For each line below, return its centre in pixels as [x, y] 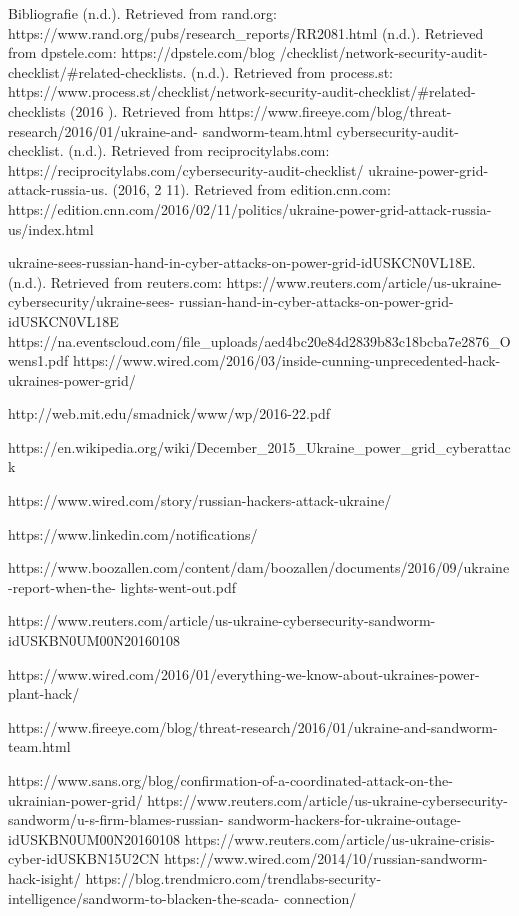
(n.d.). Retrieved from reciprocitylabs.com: [199, 150]
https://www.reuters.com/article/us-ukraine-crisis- [339, 838]
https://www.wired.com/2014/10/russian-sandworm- [326, 858]
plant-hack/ [44, 693]
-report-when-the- [62, 586]
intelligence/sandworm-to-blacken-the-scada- [144, 897]
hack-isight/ [44, 877]
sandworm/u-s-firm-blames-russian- [116, 819]
